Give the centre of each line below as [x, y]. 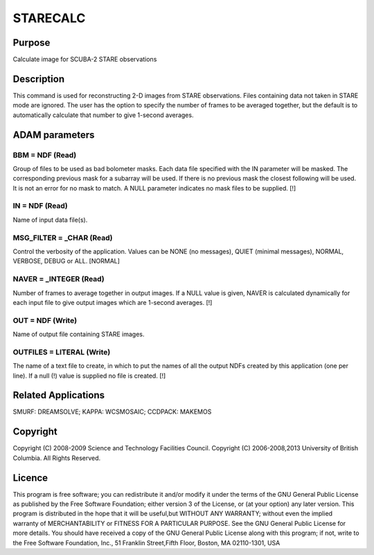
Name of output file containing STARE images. [79, 334]
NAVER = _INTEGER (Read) [59, 279]
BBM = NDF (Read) [45, 155]
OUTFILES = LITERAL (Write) [62, 352]
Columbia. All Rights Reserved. [57, 458]
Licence [30, 478]
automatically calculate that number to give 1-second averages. [103, 115]
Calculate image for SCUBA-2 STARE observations [85, 60]
